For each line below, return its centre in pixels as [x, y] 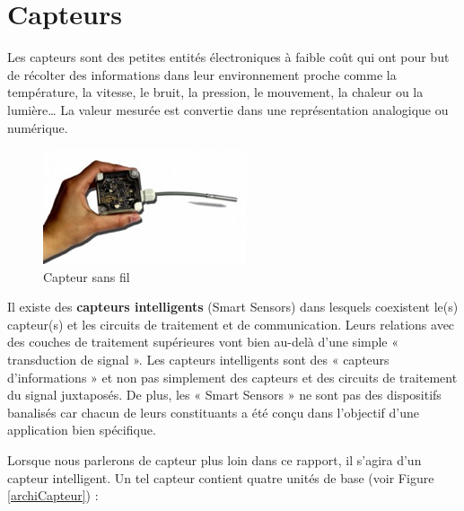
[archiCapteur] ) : [53, 495]
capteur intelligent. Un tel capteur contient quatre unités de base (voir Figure [221, 477]
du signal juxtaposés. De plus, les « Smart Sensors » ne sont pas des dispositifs [224, 395]
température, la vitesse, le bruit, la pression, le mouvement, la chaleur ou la [215, 92]
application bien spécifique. [82, 430]
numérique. [38, 127]
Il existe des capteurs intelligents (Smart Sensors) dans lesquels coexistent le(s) [233, 307]
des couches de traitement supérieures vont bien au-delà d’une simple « [203, 342]
